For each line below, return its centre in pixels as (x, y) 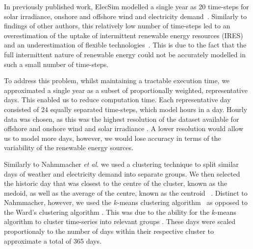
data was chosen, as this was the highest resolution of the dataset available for (122, 119)
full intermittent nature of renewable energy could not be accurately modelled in (125, 54)
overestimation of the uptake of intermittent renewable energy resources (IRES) (124, 35)
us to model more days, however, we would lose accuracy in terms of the (113, 138)
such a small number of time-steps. (56, 64)
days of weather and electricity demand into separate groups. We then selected (122, 173)
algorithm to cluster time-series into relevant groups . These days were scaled (120, 221)
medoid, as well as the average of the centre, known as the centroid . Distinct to (126, 192)
